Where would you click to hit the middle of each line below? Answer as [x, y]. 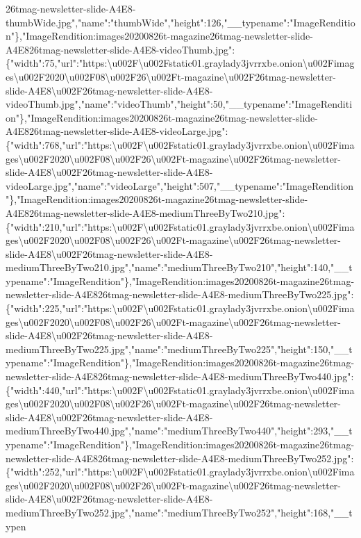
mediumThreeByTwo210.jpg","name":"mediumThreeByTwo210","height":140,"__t [179, 267]
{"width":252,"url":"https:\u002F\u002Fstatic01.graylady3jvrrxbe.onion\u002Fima [180, 472]
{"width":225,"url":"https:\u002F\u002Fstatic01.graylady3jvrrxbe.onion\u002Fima [180, 308]
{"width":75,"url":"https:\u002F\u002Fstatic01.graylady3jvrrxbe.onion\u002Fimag [180, 63]
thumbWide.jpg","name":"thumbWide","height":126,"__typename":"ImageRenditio [180, 22]
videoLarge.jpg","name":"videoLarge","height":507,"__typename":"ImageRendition [180, 185]
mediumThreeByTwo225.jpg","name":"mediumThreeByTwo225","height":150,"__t [179, 349]
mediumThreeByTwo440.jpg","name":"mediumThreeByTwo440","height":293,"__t [179, 431]
